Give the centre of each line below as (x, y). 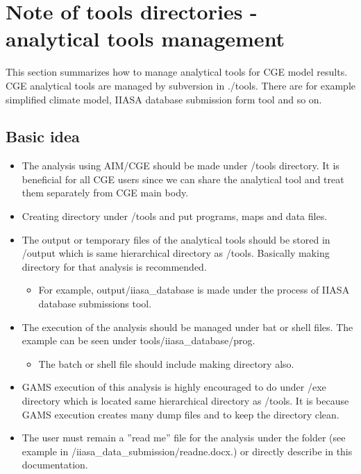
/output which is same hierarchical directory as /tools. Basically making (176, 253)
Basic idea (43, 136)
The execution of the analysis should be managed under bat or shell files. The (187, 327)
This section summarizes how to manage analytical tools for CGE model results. (177, 72)
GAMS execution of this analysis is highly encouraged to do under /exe (174, 387)
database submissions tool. (95, 304)
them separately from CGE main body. (105, 193)
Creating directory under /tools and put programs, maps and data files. (175, 216)
